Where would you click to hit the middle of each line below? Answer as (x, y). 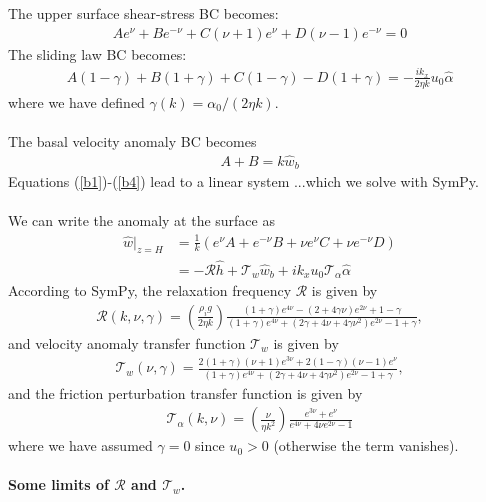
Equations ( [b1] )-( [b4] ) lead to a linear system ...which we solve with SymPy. (243, 181)
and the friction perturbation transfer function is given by (185, 392)
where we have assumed (80, 445)
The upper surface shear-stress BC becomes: (143, 13)
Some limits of (58, 484)
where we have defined (76, 101)
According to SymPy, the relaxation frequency (150, 290)
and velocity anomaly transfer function (127, 342)
